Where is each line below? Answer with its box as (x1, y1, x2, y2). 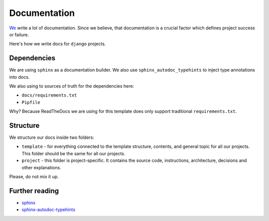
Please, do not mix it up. (9, 174, 59, 180)
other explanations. (21, 164, 62, 170)
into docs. (9, 74, 30, 80)
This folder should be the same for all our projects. (21, 150, 126, 156)
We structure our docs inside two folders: (9, 134, 95, 140)
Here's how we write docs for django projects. (9, 41, 106, 47)
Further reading (9, 187, 59, 195)
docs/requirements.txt (21, 93, 77, 98)
